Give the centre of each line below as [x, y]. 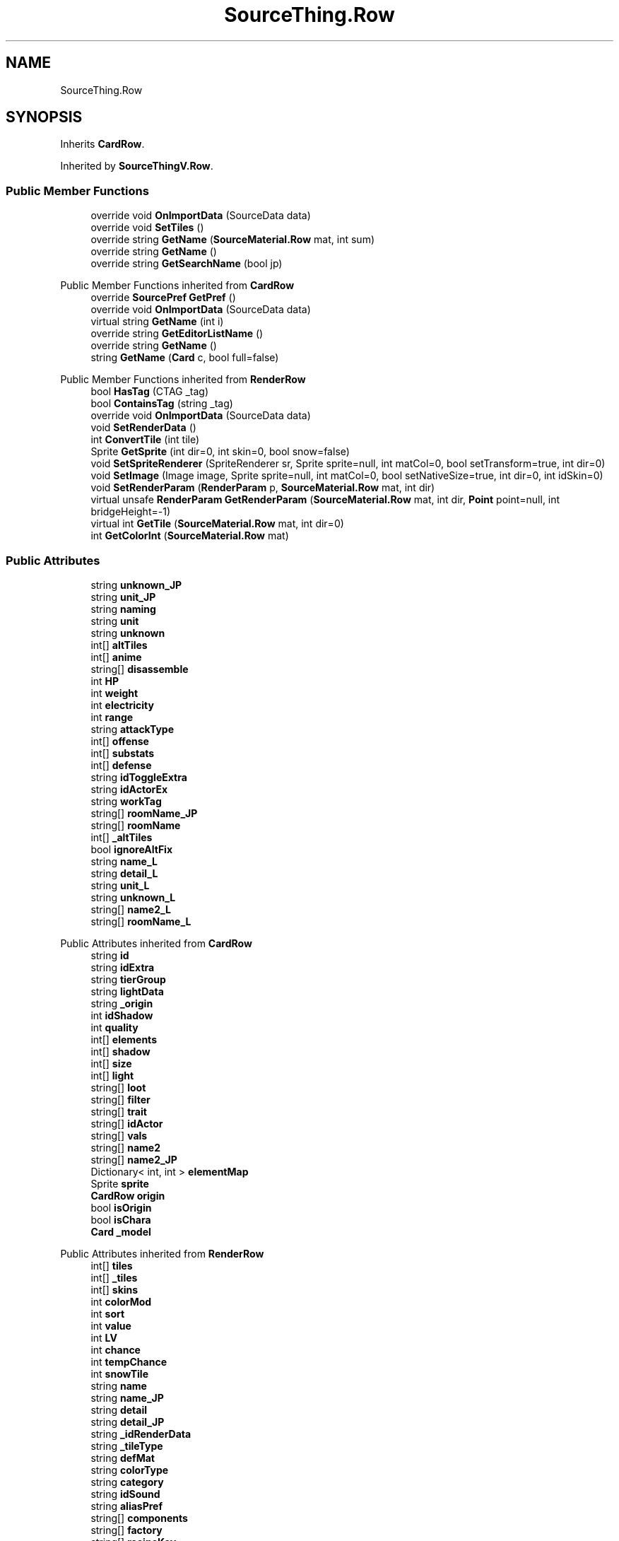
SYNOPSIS [44, 117]
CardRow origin [128, 1195]
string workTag [126, 801]
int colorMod [121, 1301]
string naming [123, 609]
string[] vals [119, 1135]
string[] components [139, 1518]
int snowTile [119, 1373]
